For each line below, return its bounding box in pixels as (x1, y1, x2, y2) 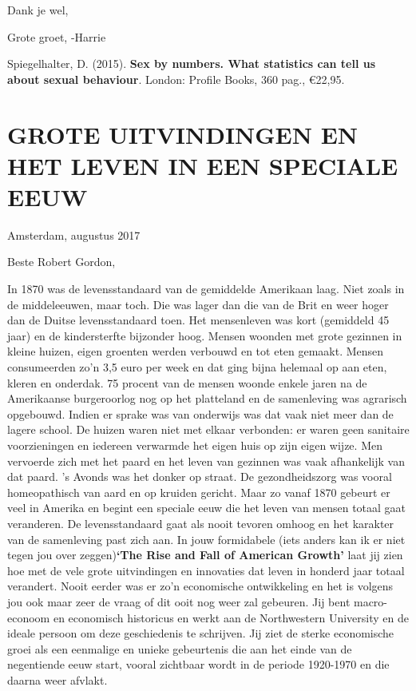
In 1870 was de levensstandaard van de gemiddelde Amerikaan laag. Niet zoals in (7, 280, 405, 297)
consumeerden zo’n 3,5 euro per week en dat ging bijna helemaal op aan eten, (7, 359, 387, 375)
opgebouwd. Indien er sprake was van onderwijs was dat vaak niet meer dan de (7, 405, 394, 422)
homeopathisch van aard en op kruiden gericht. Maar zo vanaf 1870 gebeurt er (7, 483, 390, 500)
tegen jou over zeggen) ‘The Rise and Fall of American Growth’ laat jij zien (7, 546, 403, 563)
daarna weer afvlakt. (7, 671, 108, 688)
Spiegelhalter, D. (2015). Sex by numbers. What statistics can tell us (7, 55, 376, 72)
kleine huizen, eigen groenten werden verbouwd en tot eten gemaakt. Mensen (7, 343, 384, 359)
